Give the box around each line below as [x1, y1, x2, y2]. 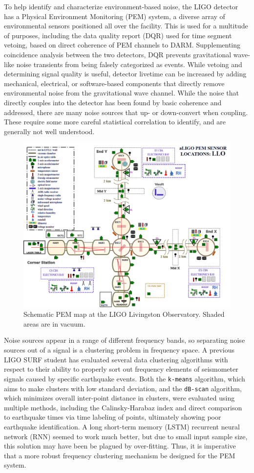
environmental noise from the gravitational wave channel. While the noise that [4, 88, 239, 98]
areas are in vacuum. [23, 318, 85, 329]
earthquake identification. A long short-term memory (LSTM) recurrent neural [4, 421, 240, 431]
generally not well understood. [4, 126, 95, 136]
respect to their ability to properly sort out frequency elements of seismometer [4, 364, 238, 374]
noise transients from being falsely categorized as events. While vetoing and [16, 59, 242, 69]
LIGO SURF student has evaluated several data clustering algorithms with [4, 354, 228, 364]
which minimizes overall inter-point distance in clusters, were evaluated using [4, 393, 235, 403]
